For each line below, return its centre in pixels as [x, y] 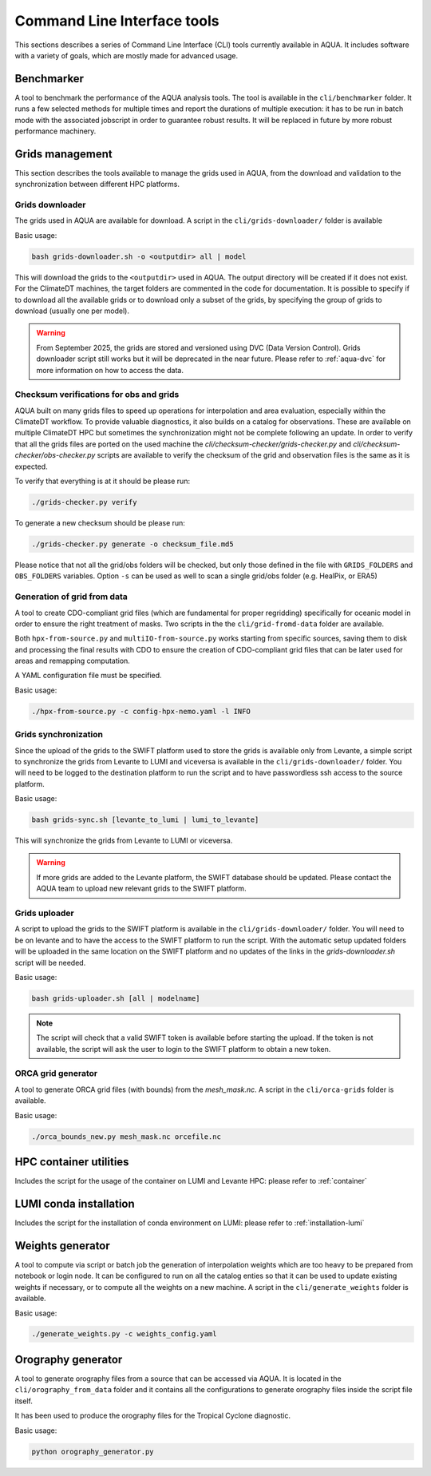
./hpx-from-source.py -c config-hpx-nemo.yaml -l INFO [141, 711]
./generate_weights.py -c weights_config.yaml [124, 1334]
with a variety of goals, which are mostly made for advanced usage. [127, 55]
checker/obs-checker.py [55, 455]
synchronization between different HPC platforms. [97, 184]
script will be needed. [50, 962]
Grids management [63, 154]
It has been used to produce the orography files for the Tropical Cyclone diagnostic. [153, 1416]
